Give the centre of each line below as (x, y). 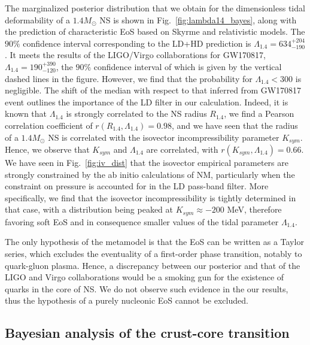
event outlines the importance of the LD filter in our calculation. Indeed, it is (147, 102)
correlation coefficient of (49, 125)
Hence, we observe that (47, 149)
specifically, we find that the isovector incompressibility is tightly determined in (151, 197)
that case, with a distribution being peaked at (89, 209)
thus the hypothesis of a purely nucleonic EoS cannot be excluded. (127, 300)
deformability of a (37, 19)
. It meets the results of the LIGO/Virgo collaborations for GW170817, (136, 55)
